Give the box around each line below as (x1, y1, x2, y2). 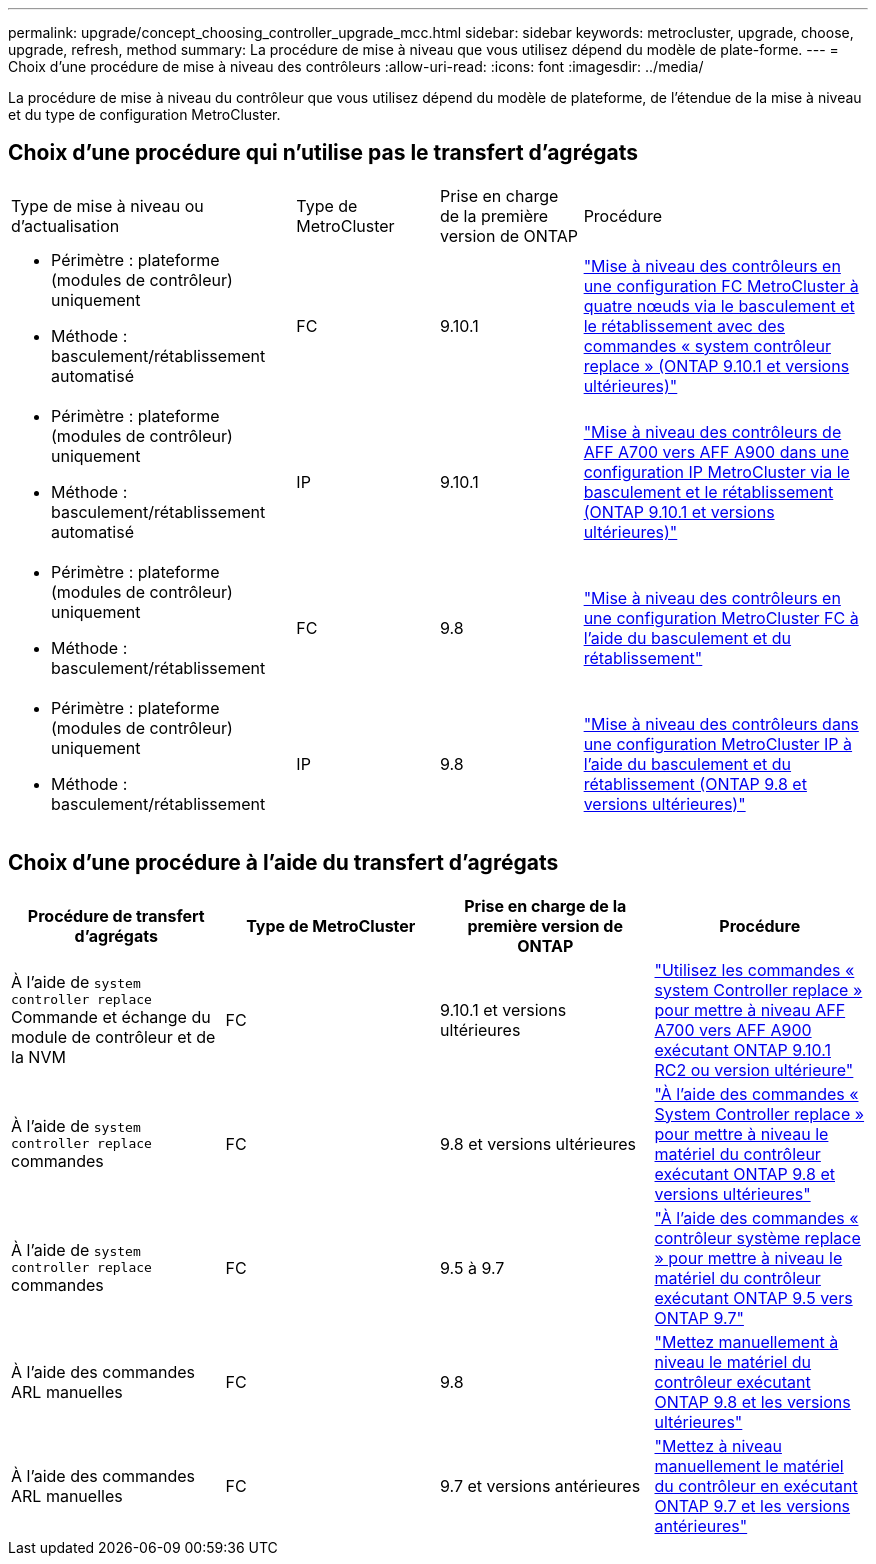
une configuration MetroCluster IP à (583, 733, 853, 754)
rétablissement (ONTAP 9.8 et (583, 773, 807, 794)
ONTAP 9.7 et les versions (654, 1495, 851, 1516)
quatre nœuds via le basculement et (583, 295, 855, 316)
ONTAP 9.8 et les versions (654, 1391, 851, 1412)
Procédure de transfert (27, 905, 205, 926)
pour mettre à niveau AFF (654, 999, 846, 1020)
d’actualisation (11, 215, 120, 236)
